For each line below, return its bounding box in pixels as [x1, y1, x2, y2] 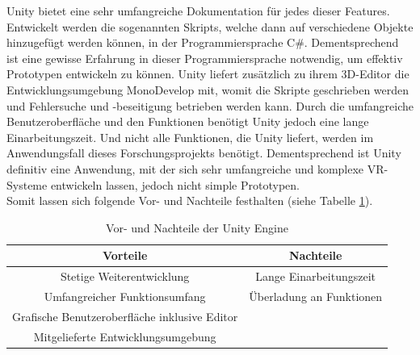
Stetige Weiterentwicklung [60, 268, 190, 285]
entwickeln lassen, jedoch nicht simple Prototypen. [50, 176, 300, 193]
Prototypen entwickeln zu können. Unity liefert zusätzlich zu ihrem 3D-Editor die [6, 65, 409, 82]
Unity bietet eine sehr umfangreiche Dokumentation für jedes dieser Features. [6, 2, 390, 19]
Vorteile [102, 247, 148, 264]
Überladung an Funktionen [249, 288, 383, 304]
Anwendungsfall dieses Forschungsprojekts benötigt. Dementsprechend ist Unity [6, 144, 401, 161]
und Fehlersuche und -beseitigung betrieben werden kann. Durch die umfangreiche [6, 97, 414, 114]
